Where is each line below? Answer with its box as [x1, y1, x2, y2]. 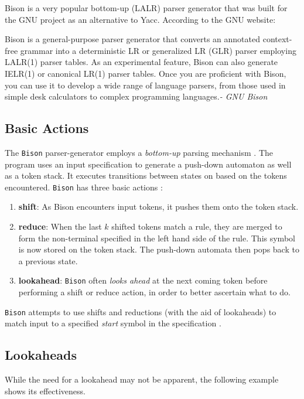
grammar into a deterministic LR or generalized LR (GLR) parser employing [20, 44, 296, 56]
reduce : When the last [18, 220, 102, 233]
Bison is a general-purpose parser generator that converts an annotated [5, 33, 261, 45]
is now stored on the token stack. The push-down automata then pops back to [18, 243, 299, 255]
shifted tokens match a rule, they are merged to [111, 220, 282, 233]
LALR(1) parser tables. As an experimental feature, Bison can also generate [5, 56, 278, 68]
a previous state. [18, 254, 78, 267]
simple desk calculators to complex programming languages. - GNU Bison [5, 90, 268, 103]
